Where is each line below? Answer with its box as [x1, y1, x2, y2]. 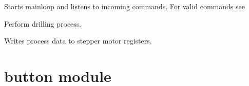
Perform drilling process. [4, 18, 82, 29]
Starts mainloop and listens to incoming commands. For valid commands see [4, 1, 245, 11]
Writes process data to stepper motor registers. [4, 35, 152, 46]
